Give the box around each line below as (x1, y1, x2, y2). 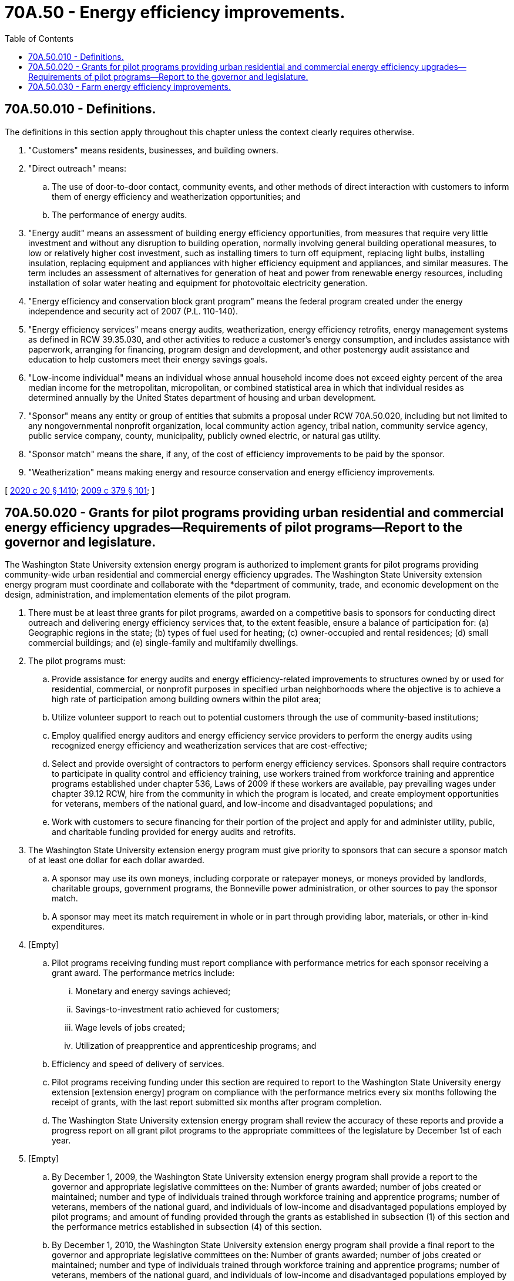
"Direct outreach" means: (28, 163, 127, 173)
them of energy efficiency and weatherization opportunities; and (52, 191, 301, 202)
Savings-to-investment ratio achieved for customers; (75, 1004, 280, 1015)
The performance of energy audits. (52, 209, 187, 220)
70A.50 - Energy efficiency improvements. (5, 2, 345, 22)
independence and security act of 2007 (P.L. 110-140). (28, 306, 238, 316)
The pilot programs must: (28, 656, 126, 666)
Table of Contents (5, 33, 74, 43)
